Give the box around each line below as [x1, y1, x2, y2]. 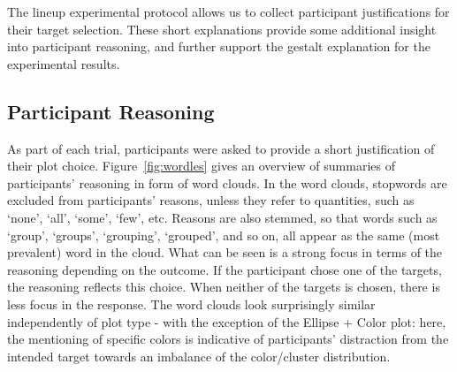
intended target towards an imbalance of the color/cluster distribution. [7, 346, 391, 365]
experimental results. [7, 54, 120, 72]
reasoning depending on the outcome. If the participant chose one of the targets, [7, 260, 442, 278]
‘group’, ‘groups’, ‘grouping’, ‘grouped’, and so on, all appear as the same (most [7, 225, 440, 244]
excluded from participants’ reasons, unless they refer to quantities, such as [7, 191, 415, 209]
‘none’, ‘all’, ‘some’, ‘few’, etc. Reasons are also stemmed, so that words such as [7, 208, 438, 226]
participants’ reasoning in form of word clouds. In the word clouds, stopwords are [7, 173, 447, 192]
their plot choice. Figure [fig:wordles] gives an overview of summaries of [7, 156, 395, 175]
